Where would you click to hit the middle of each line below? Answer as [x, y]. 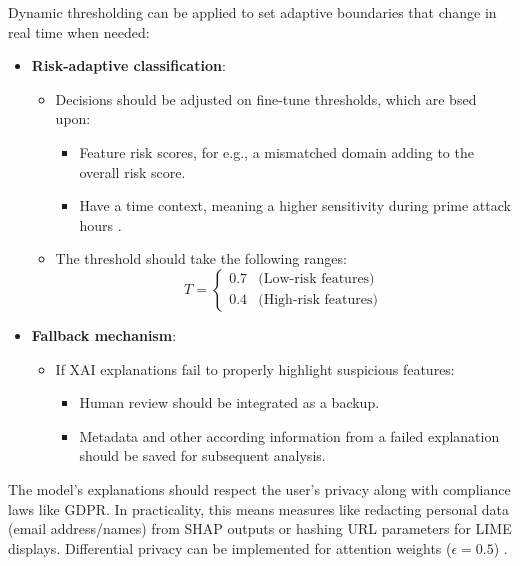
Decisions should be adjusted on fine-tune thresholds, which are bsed [266, 98]
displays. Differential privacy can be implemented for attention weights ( [230, 547]
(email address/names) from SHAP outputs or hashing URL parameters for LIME [260, 528]
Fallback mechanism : [104, 334]
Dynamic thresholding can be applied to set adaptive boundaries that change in [252, 12]
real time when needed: [79, 31]
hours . [100, 224]
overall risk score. [132, 171]
